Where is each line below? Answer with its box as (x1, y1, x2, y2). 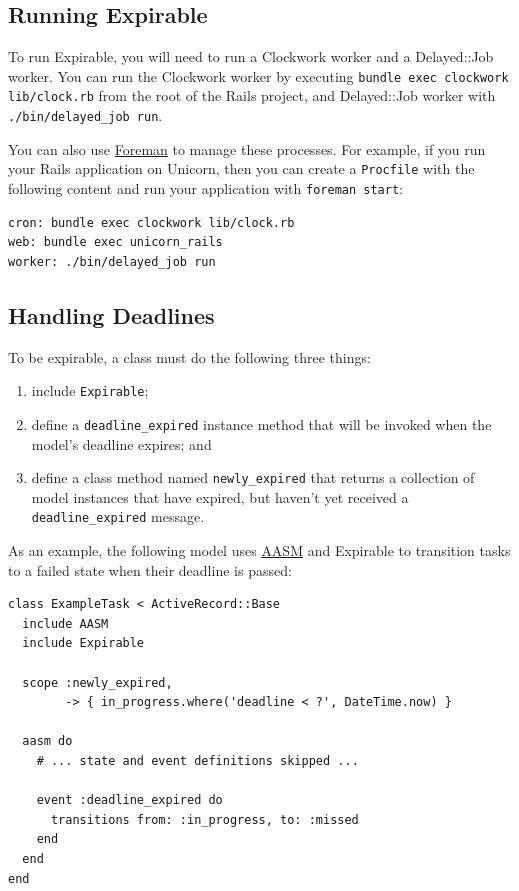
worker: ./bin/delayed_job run (8, 254, 216, 269)
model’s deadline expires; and (31, 433, 212, 454)
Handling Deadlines (8, 299, 215, 330)
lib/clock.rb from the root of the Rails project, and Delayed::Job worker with (8, 85, 496, 106)
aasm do (22, 734, 73, 749)
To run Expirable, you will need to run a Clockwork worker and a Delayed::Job (8, 46, 494, 67)
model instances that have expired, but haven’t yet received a (31, 486, 409, 507)
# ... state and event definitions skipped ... (36, 754, 359, 768)
